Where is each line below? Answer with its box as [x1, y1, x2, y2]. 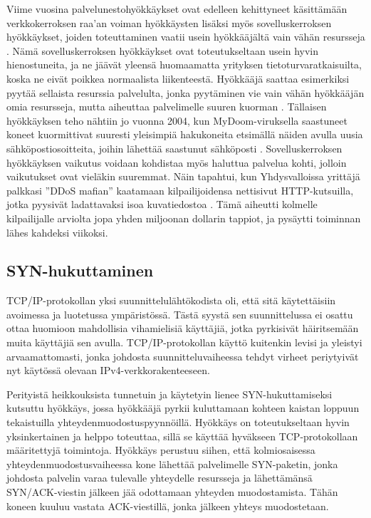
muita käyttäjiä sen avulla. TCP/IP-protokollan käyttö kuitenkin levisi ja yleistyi [6, 335, 362, 350]
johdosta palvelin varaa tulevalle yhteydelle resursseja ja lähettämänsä [6, 470, 313, 485]
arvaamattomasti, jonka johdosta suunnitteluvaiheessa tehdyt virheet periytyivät [6, 348, 359, 363]
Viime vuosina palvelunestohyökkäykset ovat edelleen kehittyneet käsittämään [6, 1, 348, 16]
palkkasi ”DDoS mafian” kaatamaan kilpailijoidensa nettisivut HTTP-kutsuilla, [6, 182, 354, 197]
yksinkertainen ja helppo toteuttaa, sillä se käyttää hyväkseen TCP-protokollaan [6, 428, 358, 443]
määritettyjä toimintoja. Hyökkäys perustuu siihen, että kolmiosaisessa [6, 442, 315, 457]
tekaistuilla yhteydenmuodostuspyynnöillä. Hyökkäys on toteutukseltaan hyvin [6, 415, 350, 430]
